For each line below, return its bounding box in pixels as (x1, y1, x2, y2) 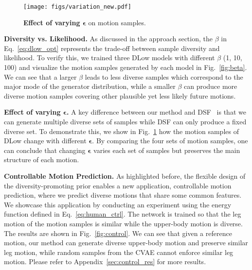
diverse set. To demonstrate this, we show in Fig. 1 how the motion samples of (4, 126, 239, 136)
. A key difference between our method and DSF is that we (66, 107, 246, 117)
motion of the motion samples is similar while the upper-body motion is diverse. (4, 218, 243, 228)
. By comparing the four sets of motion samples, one (92, 135, 248, 146)
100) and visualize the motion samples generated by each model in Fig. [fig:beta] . (4, 62, 247, 72)
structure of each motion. (4, 154, 79, 165)
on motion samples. (88, 17, 146, 27)
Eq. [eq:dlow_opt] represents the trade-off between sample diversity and (4, 43, 220, 53)
